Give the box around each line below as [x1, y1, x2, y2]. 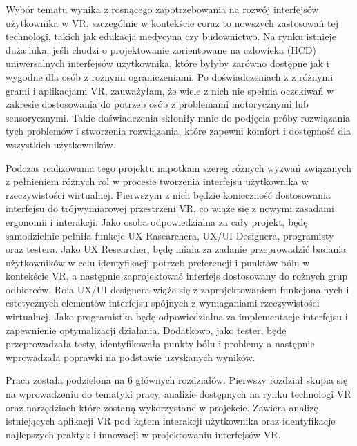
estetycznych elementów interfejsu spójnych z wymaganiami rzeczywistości [6, 295, 320, 310]
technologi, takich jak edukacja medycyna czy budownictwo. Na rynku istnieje [6, 29, 336, 43]
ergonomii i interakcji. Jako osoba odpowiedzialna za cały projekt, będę [6, 214, 308, 229]
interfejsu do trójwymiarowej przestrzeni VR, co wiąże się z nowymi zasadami [6, 201, 334, 215]
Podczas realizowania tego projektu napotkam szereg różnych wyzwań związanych [6, 160, 351, 175]
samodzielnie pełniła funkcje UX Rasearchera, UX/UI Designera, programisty [6, 228, 334, 242]
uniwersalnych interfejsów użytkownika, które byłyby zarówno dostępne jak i [6, 56, 329, 70]
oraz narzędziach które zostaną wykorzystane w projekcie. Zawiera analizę [6, 400, 318, 414]
